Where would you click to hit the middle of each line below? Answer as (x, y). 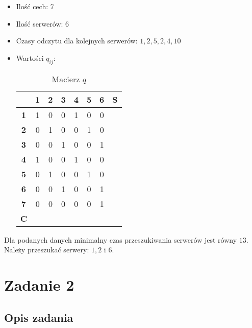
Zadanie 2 (39, 284)
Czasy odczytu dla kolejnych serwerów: (77, 41)
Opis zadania (39, 317)
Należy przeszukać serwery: (47, 250)
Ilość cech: (32, 6)
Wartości (30, 57)
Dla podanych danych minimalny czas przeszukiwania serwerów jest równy (121, 239)
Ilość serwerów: (40, 23)
